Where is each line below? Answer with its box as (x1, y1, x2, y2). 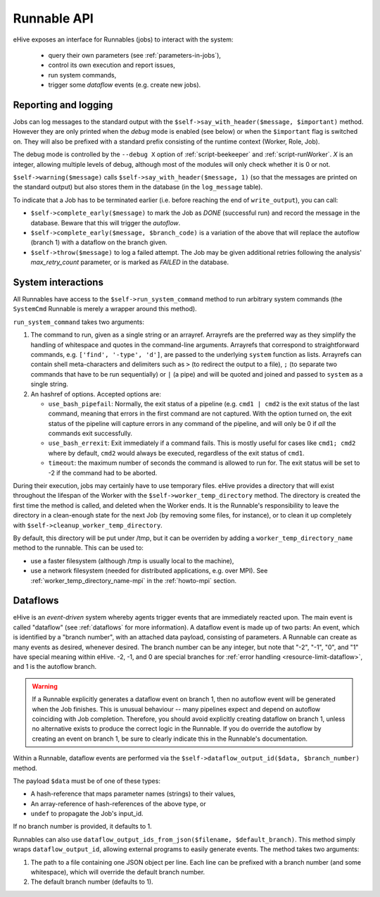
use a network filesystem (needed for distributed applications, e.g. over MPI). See (30, 567, 268, 575)
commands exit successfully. (48, 429, 133, 438)
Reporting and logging (13, 99, 113, 111)
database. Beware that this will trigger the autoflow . (30, 218, 181, 227)
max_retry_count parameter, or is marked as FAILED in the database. (30, 258, 229, 267)
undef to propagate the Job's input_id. (30, 810, 144, 818)
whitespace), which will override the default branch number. (30, 868, 205, 877)
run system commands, (48, 70, 117, 79)
